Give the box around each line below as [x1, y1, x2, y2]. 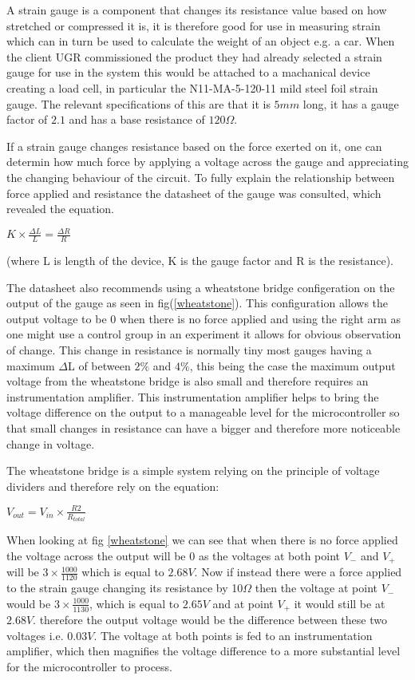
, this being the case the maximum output [189, 357, 396, 374]
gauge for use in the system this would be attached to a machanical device [6, 64, 370, 81]
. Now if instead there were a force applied [194, 563, 402, 580]
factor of [6, 111, 48, 128]
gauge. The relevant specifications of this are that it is [6, 95, 271, 112]
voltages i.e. [6, 627, 64, 643]
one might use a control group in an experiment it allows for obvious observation [6, 326, 401, 342]
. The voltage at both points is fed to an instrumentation [93, 627, 373, 643]
